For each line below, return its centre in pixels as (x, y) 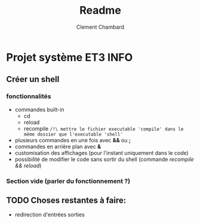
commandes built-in (39, 109)
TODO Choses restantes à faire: (66, 200)
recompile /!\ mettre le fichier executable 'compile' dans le (104, 129)
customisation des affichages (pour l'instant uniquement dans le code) (102, 152)
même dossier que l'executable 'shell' (73, 134)
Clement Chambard (100, 27)
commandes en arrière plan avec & (58, 146)
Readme (100, 10)
